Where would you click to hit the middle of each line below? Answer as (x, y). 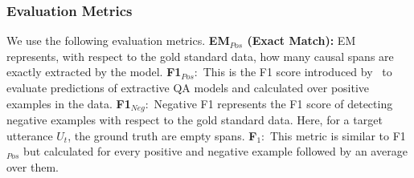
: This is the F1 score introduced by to (293, 72)
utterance (30, 135)
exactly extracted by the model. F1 (94, 72)
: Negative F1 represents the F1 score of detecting (269, 103)
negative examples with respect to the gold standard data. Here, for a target (195, 120)
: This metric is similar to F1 (334, 135)
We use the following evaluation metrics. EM (118, 40)
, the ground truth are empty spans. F (162, 135)
